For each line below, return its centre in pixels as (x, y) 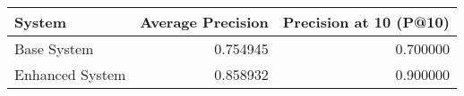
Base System (54, 48)
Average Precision (204, 22)
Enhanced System (70, 74)
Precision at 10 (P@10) (366, 22)
